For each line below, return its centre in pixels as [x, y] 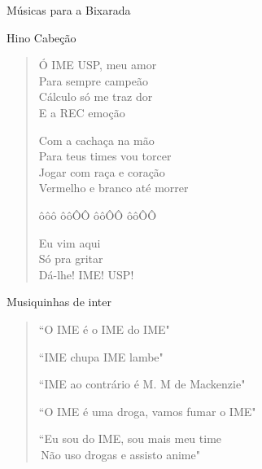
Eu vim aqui [70, 242]
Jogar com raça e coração [102, 171]
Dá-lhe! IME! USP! [86, 274]
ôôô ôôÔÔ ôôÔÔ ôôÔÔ [98, 215]
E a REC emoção [82, 112]
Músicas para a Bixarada [69, 10]
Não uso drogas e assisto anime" [120, 454]
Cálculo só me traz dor [96, 96]
